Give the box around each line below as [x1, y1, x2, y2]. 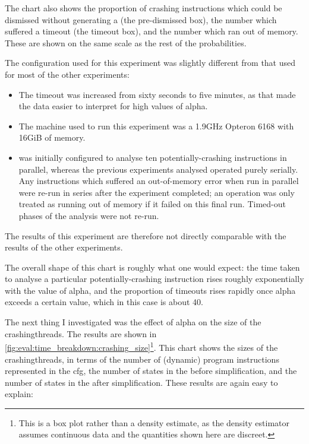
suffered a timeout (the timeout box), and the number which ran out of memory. [5, 25, 298, 37]
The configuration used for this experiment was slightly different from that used [5, 56, 296, 69]
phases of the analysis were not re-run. [18, 209, 159, 221]
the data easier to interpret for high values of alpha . [18, 100, 208, 112]
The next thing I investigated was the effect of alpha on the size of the [5, 316, 261, 328]
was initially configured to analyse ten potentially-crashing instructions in [18, 151, 287, 163]
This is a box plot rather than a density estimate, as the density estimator [18, 416, 290, 429]
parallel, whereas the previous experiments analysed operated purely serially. [18, 163, 298, 175]
